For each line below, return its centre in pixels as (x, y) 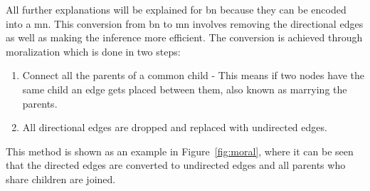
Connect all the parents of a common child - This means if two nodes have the (193, 75)
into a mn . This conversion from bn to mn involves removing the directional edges (185, 23)
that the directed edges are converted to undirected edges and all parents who (176, 165)
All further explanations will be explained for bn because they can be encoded (176, 9)
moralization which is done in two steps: (93, 51)
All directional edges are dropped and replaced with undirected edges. (175, 127)
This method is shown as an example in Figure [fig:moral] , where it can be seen (180, 151)
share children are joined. (61, 179)
